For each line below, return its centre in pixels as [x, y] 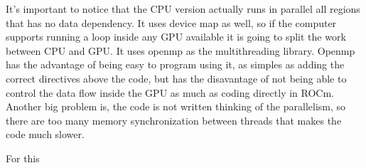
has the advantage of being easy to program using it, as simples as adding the [175, 64]
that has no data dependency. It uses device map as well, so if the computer [171, 22]
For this [23, 158]
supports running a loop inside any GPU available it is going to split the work [176, 37]
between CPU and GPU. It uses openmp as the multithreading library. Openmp [181, 50]
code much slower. [45, 134]
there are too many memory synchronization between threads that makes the [174, 120]
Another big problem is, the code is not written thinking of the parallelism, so [176, 106]
